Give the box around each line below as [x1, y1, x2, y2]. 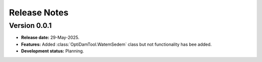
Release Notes [9, 7, 69, 18]
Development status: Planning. [21, 48, 84, 54]
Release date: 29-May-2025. [21, 35, 80, 40]
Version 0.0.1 [9, 21, 52, 30]
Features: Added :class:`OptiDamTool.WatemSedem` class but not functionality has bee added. [21, 41, 212, 47]
